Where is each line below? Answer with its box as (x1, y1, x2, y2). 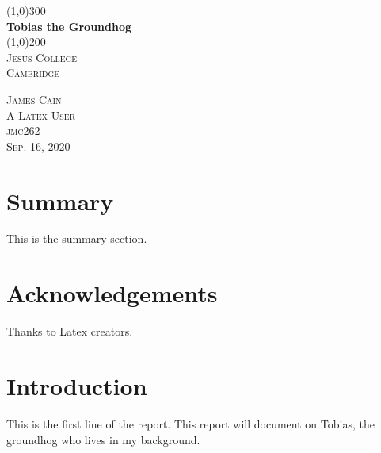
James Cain (6, 90, 62, 107)
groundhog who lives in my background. (6, 431, 200, 447)
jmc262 (6, 122, 40, 139)
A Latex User (6, 106, 76, 123)
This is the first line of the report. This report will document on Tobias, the (6, 415, 375, 432)
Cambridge (6, 64, 60, 81)
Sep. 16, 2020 (6, 137, 70, 154)
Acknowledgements (6, 277, 218, 309)
